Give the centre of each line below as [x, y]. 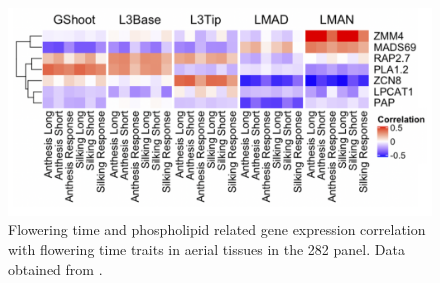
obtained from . [55, 268]
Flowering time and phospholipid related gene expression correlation [217, 229]
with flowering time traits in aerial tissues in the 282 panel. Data [206, 249]
